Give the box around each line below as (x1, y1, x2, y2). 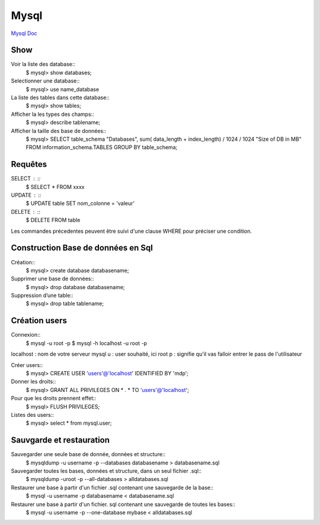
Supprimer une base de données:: (11, 275, 94, 282)
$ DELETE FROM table (25, 217, 81, 224)
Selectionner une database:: (11, 77, 80, 84)
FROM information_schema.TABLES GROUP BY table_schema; (25, 144, 178, 151)
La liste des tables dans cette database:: (11, 94, 110, 101)
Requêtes (11, 159, 47, 169)
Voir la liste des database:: (11, 61, 76, 68)
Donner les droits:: (11, 378, 56, 385)
